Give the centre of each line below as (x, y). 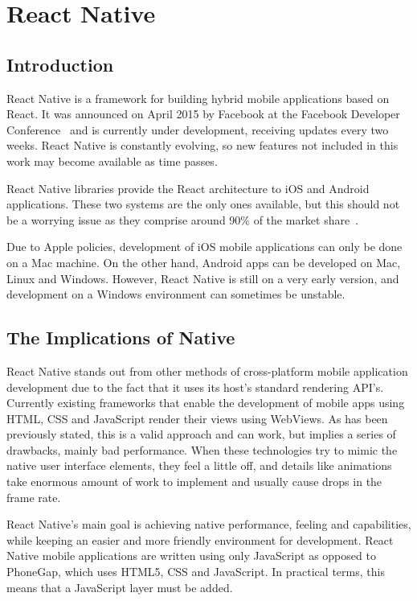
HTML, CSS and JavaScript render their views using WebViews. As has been (197, 418)
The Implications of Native (121, 338)
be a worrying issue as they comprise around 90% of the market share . (183, 219)
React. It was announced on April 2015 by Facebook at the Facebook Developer (203, 114)
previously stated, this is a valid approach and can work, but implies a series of (201, 434)
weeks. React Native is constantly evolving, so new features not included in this (202, 145)
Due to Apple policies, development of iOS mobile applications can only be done (204, 247)
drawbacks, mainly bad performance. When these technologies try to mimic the (202, 449)
